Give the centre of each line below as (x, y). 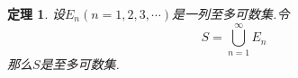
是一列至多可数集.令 (231, 13)
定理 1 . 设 (36, 13)
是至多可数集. (80, 63)
